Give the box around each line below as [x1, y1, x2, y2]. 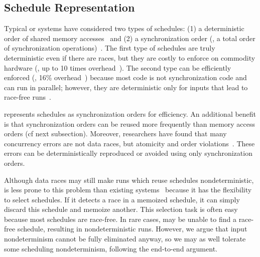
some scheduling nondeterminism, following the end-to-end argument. [4, 243, 217, 253]
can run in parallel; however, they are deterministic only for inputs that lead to [4, 82, 248, 92]
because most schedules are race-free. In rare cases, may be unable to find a [4, 213, 236, 224]
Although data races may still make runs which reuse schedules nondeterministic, [4, 174, 254, 185]
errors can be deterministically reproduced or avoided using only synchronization [4, 148, 252, 158]
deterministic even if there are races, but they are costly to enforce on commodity [4, 52, 255, 63]
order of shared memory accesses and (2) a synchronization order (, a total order [4, 33, 255, 43]
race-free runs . [4, 92, 51, 102]
